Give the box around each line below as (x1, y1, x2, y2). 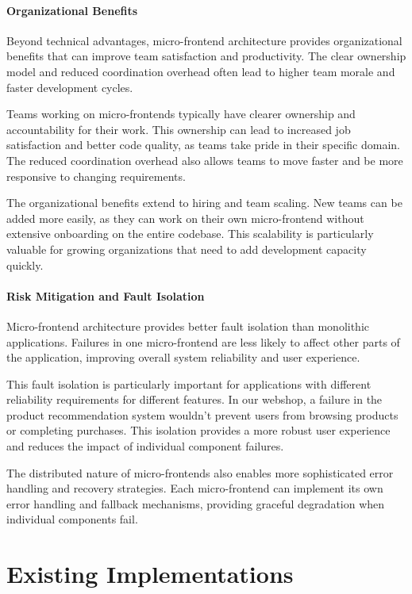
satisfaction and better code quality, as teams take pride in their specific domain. (6, 136, 400, 153)
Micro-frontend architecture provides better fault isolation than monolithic (6, 317, 370, 334)
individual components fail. (6, 511, 138, 527)
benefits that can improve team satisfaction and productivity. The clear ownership (6, 48, 406, 64)
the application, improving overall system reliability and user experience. (6, 349, 360, 366)
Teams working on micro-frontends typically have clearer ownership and (6, 105, 356, 122)
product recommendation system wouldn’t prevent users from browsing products (6, 406, 399, 423)
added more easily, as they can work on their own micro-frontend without (6, 209, 364, 226)
